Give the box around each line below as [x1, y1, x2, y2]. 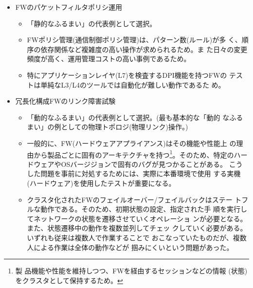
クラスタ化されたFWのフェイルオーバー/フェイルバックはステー [27, 194, 233, 204]
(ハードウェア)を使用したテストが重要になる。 [27, 178, 176, 188]
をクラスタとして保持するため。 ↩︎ [15, 275, 123, 285]
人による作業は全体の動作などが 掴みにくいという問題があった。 [27, 242, 234, 252]
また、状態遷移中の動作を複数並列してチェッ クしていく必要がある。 [27, 223, 247, 233]
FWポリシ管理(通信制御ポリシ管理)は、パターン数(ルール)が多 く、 [27, 35, 242, 45]
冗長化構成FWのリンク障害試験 [15, 96, 116, 106]
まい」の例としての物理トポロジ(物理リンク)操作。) [27, 122, 188, 132]
